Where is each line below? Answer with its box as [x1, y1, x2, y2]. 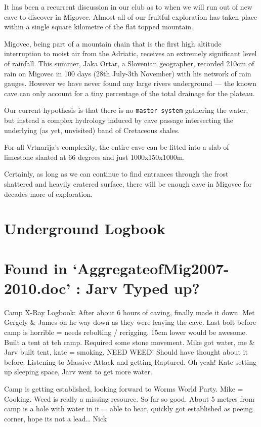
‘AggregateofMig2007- [72, 258, 229, 278]
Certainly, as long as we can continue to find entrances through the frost [4, 168, 229, 179]
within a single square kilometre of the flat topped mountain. [4, 21, 193, 32]
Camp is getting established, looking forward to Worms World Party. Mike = [4, 383, 243, 394]
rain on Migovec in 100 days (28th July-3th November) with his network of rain [4, 68, 251, 78]
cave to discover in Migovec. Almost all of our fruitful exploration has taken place [4, 11, 257, 22]
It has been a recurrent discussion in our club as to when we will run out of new [4, 2, 252, 12]
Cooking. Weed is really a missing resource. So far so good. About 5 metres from [4, 393, 254, 404]
